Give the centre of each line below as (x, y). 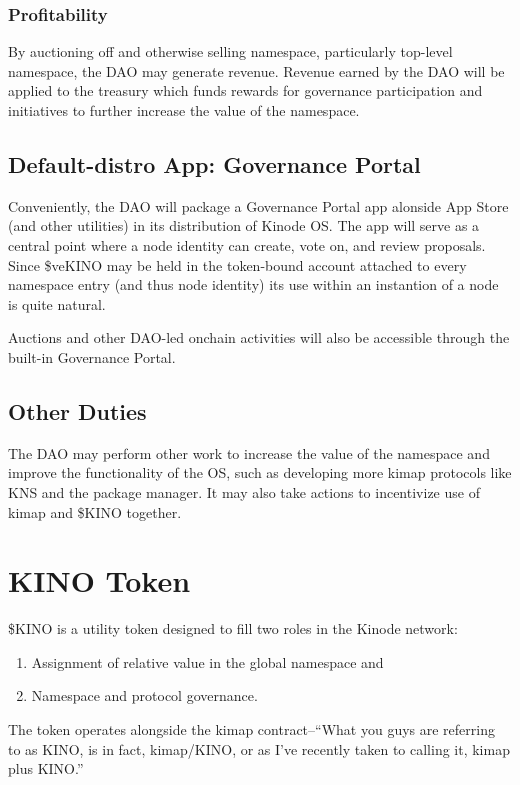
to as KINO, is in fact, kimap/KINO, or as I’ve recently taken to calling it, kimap (259, 748)
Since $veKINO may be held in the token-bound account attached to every (237, 264)
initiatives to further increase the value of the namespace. (184, 110)
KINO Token (99, 580)
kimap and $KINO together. (95, 511)
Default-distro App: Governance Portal (214, 163)
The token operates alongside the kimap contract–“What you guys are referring (251, 729)
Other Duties (77, 410)
